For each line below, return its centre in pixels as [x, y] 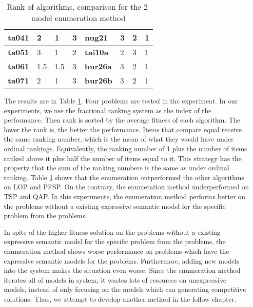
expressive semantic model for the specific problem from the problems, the [115, 241]
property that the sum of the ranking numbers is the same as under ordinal [117, 168]
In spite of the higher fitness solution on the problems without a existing [112, 232]
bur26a [98, 66]
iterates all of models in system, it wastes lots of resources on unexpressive [115, 279]
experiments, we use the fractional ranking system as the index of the [108, 110]
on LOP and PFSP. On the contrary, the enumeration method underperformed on [126, 187]
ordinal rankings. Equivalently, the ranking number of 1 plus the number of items [126, 148]
